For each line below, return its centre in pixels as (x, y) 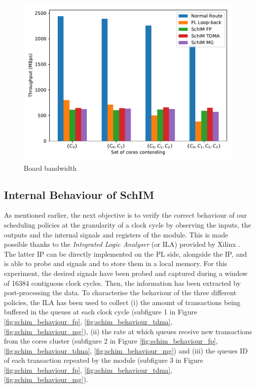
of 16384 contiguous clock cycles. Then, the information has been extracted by (122, 283)
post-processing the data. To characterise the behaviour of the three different (120, 292)
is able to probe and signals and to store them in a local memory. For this (116, 263)
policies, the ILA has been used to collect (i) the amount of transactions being (122, 302)
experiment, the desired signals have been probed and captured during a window (126, 273)
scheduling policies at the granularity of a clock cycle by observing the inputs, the (128, 224)
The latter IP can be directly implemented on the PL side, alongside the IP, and (126, 253)
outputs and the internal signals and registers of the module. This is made (116, 234)
